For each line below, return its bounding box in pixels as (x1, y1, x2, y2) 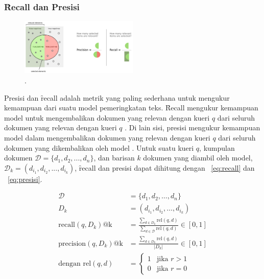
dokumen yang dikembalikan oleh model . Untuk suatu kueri (4, 142, 194, 153)
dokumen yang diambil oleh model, (143, 152, 253, 163)
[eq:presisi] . (8, 173, 42, 184)
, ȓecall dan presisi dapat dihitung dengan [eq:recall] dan (75, 162, 255, 173)
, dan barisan (93, 152, 135, 163)
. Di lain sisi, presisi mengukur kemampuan (125, 122, 260, 133)
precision (58, 240, 86, 247)
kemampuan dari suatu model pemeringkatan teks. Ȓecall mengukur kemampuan (4, 102, 258, 113)
